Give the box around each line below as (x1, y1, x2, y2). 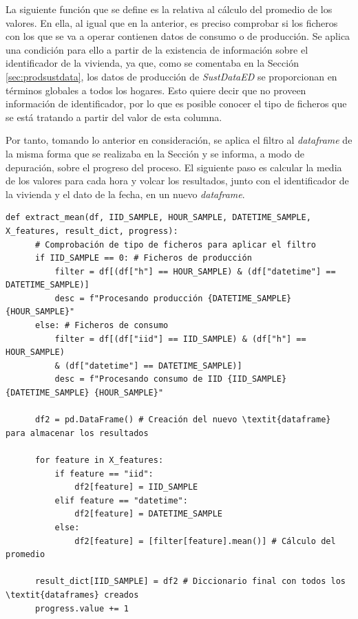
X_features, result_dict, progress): (6, 226, 178, 236)
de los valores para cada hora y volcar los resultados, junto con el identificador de (6, 173, 349, 188)
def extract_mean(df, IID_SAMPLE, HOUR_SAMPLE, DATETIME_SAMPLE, (6, 213, 311, 223)
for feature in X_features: (34, 455, 164, 465)
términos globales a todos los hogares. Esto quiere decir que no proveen (6, 83, 306, 97)
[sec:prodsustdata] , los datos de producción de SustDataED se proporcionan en (6, 69, 337, 83)
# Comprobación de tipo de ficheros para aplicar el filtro (34, 239, 317, 250)
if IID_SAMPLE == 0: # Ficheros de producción (34, 253, 252, 263)
